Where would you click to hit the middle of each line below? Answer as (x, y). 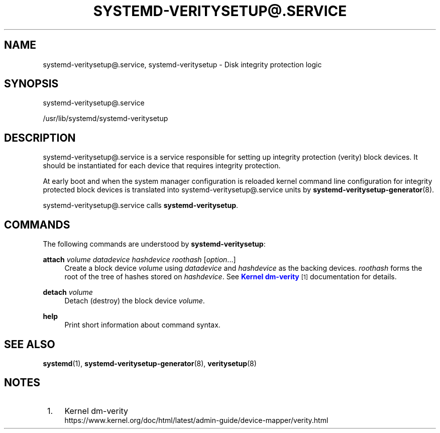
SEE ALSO (30, 344)
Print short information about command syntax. (142, 325)
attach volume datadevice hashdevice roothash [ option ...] (139, 260)
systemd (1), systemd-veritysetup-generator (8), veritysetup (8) (150, 363)
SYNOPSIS (31, 84)
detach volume (68, 292)
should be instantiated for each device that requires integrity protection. (162, 166)
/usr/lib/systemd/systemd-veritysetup (105, 119)
